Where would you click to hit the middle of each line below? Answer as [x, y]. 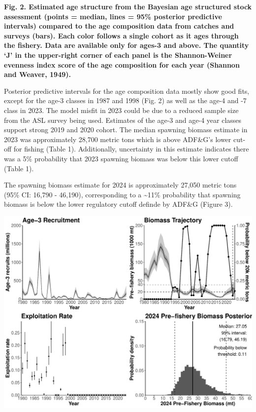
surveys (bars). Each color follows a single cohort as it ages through [121, 35]
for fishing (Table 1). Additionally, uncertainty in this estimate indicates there [131, 149]
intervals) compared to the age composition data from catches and [119, 26]
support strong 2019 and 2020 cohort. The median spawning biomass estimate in [126, 130]
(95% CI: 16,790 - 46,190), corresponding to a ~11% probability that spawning [122, 194]
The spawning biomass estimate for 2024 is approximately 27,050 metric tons [120, 185]
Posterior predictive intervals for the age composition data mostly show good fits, [127, 91]
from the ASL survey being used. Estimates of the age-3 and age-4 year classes [123, 120]
